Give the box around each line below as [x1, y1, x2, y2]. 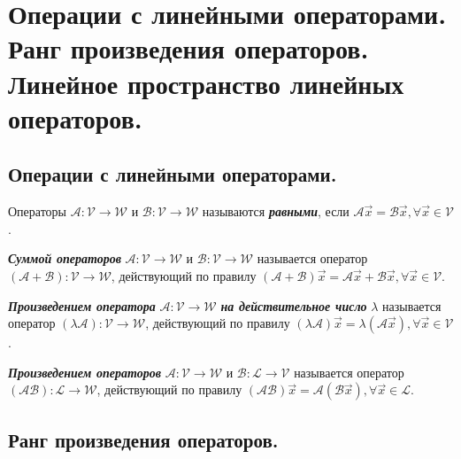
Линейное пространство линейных [8, 65, 404, 101]
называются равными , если [202, 202, 350, 221]
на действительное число [220, 296, 367, 315]
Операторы [8, 202, 67, 221]
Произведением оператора [8, 296, 156, 315]
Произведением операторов [8, 362, 162, 381]
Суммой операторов [8, 249, 121, 268]
